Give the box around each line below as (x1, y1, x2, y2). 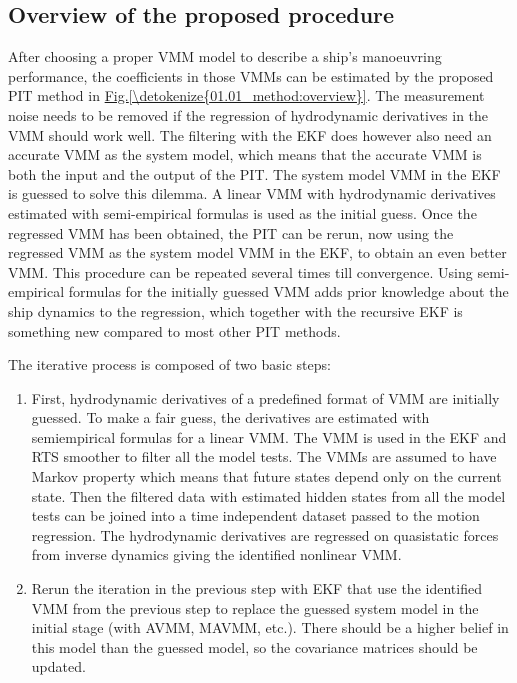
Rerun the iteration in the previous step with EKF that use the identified (31, 578, 482, 599)
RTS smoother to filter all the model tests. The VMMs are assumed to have (31, 446, 497, 467)
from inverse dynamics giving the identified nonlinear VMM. (31, 544, 402, 565)
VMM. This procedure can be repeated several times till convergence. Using (8, 261, 473, 282)
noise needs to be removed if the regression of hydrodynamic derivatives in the (8, 104, 489, 125)
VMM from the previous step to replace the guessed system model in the (31, 597, 479, 618)
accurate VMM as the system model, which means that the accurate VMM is (8, 144, 482, 165)
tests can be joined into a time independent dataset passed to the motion (31, 505, 480, 526)
